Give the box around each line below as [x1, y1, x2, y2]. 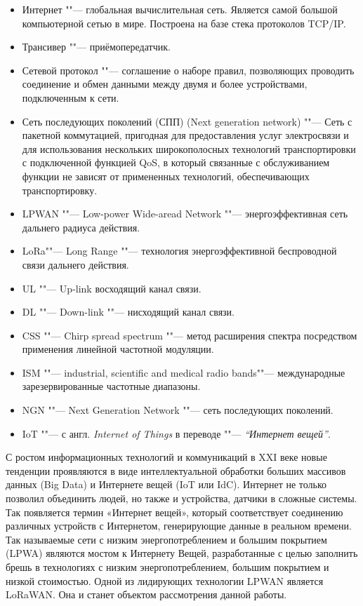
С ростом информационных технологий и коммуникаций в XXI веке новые [6, 450, 327, 464]
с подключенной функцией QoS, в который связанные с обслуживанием [22, 155, 330, 170]
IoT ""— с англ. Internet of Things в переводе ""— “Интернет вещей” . [22, 426, 331, 440]
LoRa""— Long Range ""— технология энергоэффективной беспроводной [22, 243, 337, 258]
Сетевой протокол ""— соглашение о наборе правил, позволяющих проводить [22, 62, 355, 77]
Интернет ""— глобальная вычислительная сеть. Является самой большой [22, 2, 338, 16]
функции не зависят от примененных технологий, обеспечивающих [22, 168, 310, 183]
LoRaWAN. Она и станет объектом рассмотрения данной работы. [6, 587, 287, 602]
